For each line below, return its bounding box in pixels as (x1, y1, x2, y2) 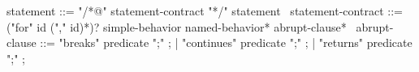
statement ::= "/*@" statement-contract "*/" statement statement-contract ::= (6, 2, 403, 19)
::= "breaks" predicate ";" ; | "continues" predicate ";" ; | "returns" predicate (40, 34, 413, 51)
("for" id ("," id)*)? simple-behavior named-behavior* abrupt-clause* (6, 18, 347, 35)
